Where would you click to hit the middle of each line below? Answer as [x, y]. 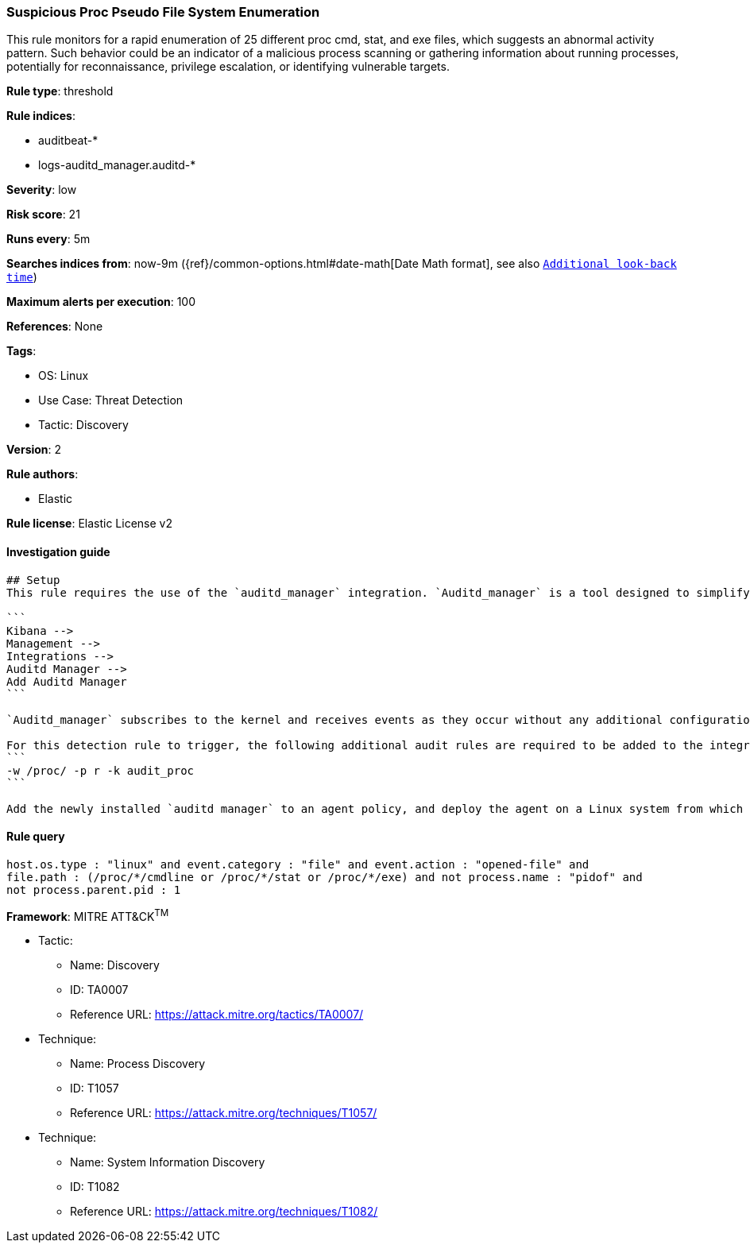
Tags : [21, 351]
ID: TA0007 [99, 990]
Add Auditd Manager [67, 681]
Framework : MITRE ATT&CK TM [88, 915]
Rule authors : [43, 474]
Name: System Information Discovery [168, 1162]
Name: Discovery [115, 965]
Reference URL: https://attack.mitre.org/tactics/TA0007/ [217, 1015]
